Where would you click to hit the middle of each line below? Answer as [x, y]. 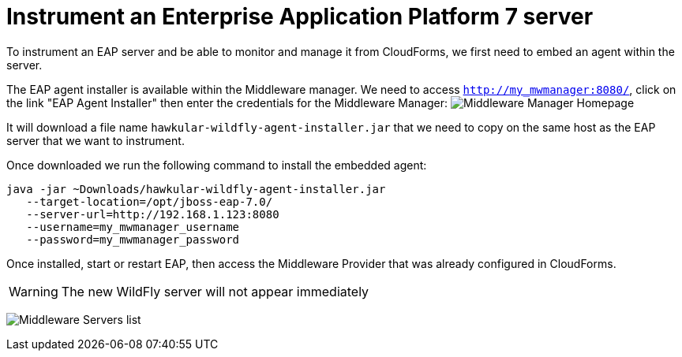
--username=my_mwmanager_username [133, 227]
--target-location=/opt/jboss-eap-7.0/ [150, 201]
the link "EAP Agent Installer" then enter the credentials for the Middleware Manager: [227, 102]
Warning [34, 291]
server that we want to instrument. [96, 140]
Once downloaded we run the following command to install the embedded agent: [217, 165]
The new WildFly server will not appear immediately [215, 291]
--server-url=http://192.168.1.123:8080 [153, 214]
